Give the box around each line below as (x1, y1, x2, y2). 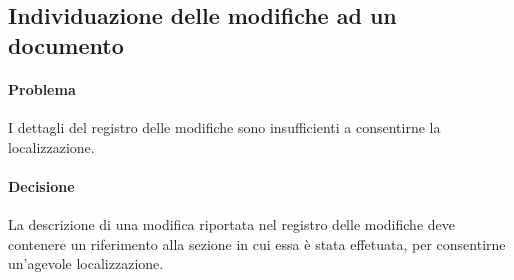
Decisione (8, 175, 75, 196)
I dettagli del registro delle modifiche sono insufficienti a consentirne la (8, 116, 441, 137)
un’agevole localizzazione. (8, 253, 164, 274)
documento (8, 29, 124, 60)
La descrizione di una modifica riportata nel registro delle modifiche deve (8, 213, 455, 234)
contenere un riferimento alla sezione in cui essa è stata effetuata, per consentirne (8, 233, 506, 254)
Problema (8, 78, 76, 99)
